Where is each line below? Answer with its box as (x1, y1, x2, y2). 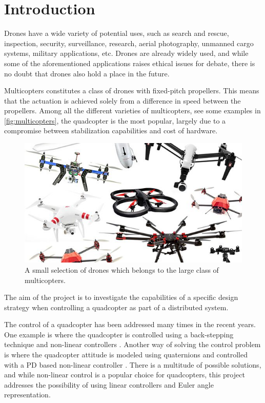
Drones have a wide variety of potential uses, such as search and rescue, (4, 28, 229, 38)
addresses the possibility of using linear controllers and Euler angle (4, 379, 214, 390)
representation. (4, 389, 51, 400)
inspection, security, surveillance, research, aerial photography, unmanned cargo (4, 37, 254, 48)
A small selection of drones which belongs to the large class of (25, 264, 219, 275)
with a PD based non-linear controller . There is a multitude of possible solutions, (4, 359, 261, 370)
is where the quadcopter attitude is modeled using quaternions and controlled (4, 349, 248, 360)
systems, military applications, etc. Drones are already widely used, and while (4, 48, 249, 58)
